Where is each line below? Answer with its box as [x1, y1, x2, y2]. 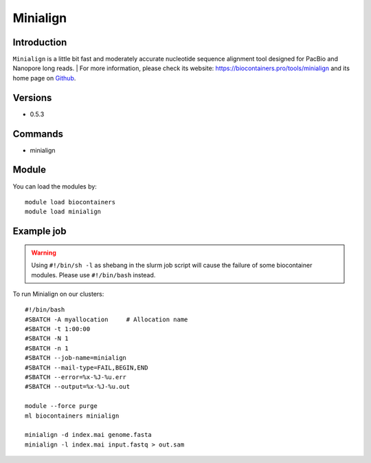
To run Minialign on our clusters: [12, 290, 104, 298]
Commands [12, 128, 64, 140]
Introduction [12, 36, 67, 48]
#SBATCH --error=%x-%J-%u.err [25, 374, 127, 381]
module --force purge [25, 402, 98, 410]
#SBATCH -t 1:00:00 [25, 325, 91, 333]
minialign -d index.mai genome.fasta [25, 431, 153, 439]
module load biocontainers [25, 198, 116, 206]
